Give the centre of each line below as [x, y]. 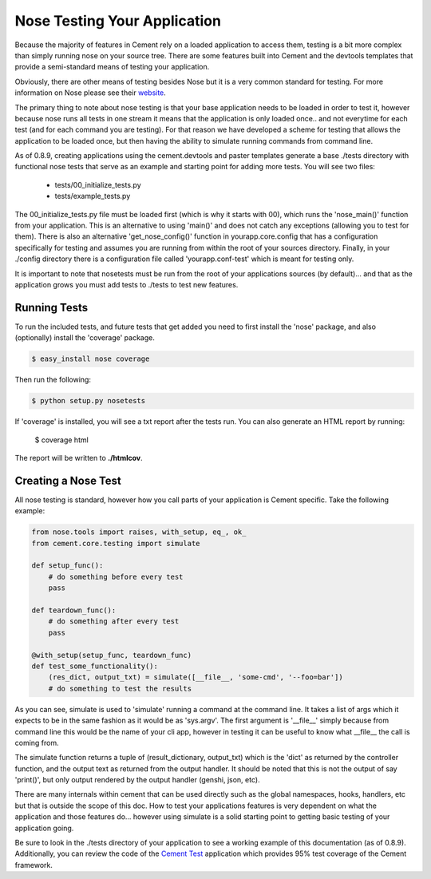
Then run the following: [53, 380]
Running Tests [51, 307]
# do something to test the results [120, 688]
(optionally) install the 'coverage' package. [85, 338]
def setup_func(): [67, 566]
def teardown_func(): [74, 610]
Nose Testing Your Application [118, 21]
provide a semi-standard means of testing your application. [112, 67]
